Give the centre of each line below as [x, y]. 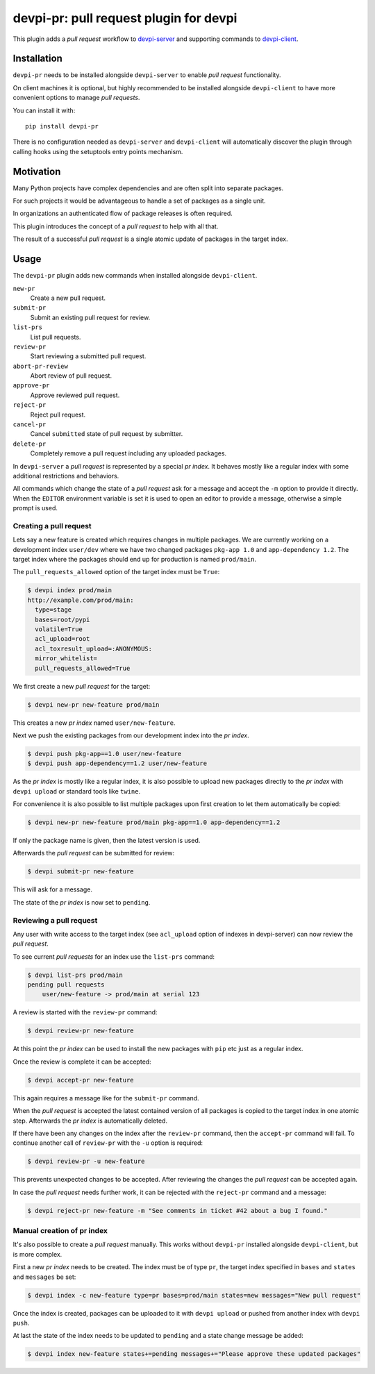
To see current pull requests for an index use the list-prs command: [114, 956]
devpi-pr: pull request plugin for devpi [125, 18]
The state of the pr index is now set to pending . [82, 902]
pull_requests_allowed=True [83, 668]
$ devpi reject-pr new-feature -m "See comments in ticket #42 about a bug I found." [177, 1210]
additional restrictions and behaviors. [66, 476]
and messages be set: [44, 1277]
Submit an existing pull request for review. [90, 317]
